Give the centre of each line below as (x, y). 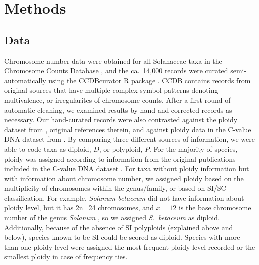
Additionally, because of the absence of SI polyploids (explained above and (119, 227)
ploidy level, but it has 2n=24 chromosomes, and (79, 208)
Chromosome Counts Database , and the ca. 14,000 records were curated (116, 70)
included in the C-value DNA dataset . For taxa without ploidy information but (127, 169)
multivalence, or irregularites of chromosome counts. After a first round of (117, 99)
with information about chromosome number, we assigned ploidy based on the (124, 178)
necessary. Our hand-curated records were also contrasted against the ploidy (121, 119)
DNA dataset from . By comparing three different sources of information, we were (129, 139)
